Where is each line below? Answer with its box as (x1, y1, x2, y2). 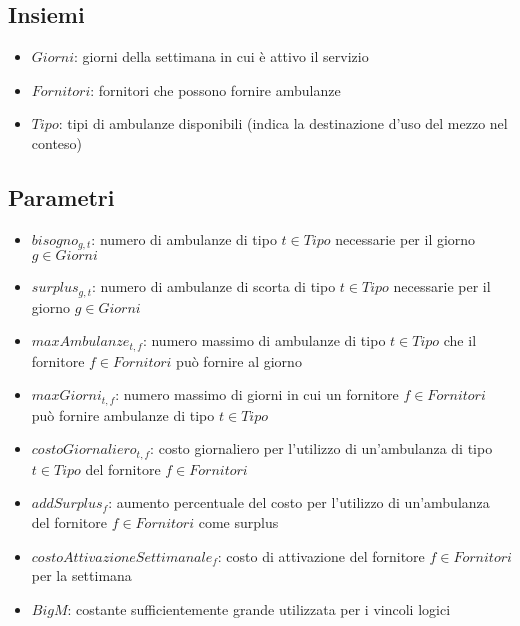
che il (443, 330, 477, 351)
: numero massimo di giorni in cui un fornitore (115, 384, 399, 405)
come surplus (198, 512, 279, 533)
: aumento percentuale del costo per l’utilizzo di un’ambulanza (108, 492, 490, 513)
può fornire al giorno (176, 350, 302, 371)
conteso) (31, 132, 83, 153)
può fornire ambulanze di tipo (31, 404, 215, 425)
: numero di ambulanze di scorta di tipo (91, 276, 336, 297)
